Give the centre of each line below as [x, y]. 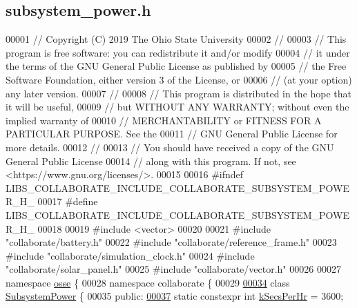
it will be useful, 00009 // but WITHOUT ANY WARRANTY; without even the [177, 107]
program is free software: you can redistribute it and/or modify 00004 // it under [178, 52]
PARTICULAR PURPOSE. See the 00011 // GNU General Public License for [172, 134]
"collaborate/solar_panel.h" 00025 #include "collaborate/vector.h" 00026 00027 [173, 269]
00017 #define [68, 201]
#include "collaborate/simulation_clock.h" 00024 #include [130, 255]
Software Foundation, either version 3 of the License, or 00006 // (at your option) [179, 79]
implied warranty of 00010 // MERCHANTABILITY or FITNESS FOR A [164, 120]
